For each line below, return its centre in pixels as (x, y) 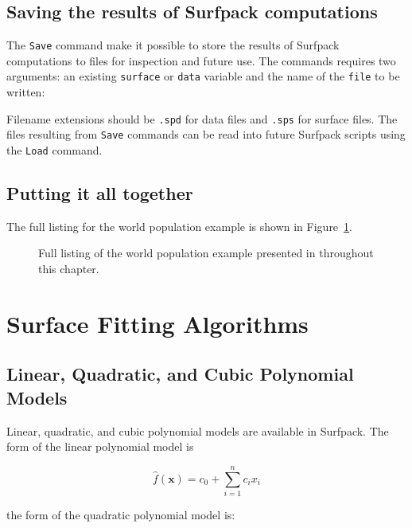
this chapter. (69, 269)
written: (26, 92)
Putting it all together (100, 193)
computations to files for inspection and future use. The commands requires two (201, 60)
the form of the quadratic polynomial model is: (121, 514)
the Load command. (54, 150)
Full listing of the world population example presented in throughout (206, 253)
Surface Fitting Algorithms (157, 323)
